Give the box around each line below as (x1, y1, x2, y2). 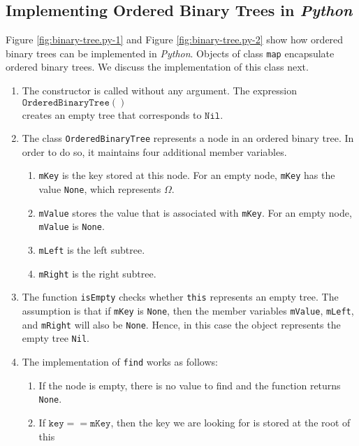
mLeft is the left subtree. (38, 243, 145, 257)
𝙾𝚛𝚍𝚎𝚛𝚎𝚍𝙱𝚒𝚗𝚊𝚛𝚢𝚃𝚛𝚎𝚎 (22, 97, 110, 108)
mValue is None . (38, 219, 105, 233)
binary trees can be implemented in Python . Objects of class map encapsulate (6, 45, 335, 60)
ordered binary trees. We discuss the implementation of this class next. (6, 59, 309, 74)
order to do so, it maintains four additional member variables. (22, 144, 287, 159)
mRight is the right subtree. (38, 266, 156, 280)
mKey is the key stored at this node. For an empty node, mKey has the (38, 168, 335, 182)
